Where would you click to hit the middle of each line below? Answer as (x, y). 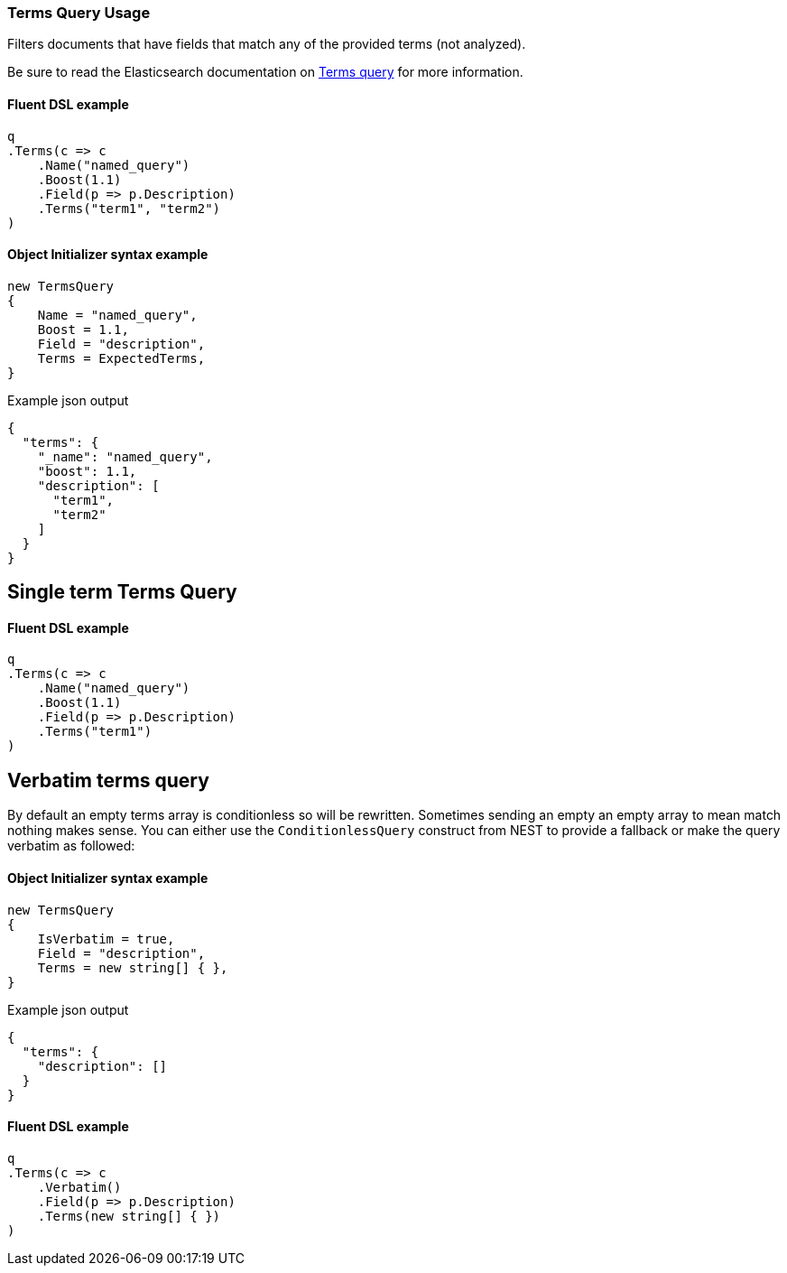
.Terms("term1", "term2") (129, 208)
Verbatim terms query (108, 780)
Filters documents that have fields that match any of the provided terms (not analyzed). (267, 44)
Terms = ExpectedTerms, (121, 358)
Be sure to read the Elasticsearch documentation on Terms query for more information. (265, 72)
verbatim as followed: (71, 846)
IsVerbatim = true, (106, 938)
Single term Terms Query (122, 592)
